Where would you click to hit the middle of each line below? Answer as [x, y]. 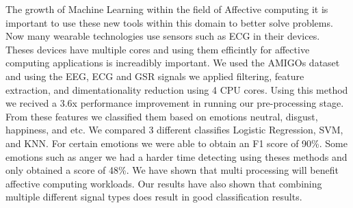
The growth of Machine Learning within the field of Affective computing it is [167, 9]
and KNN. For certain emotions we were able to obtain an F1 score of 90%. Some [176, 143]
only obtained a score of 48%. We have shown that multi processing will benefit [172, 170]
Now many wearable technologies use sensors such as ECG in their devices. [163, 36]
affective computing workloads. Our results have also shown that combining [164, 183]
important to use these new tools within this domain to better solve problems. [169, 22]
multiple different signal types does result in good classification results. [154, 197]
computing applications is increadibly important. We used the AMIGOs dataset [173, 63]
